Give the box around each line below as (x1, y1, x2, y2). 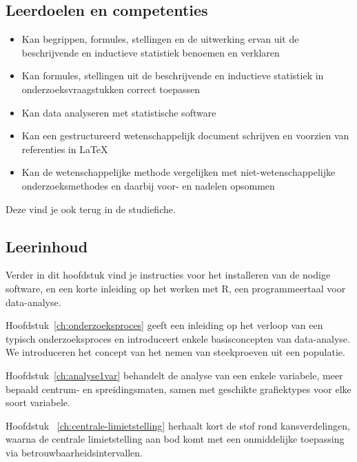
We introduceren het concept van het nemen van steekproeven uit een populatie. (6, 345, 345, 359)
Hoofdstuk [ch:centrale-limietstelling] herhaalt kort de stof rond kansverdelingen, (6, 418, 350, 432)
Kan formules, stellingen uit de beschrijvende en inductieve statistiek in (21, 68, 324, 83)
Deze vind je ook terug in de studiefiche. (6, 201, 176, 216)
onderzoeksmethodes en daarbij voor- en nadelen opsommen (21, 178, 275, 192)
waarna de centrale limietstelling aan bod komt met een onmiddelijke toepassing (6, 432, 345, 446)
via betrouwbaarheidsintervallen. (6, 445, 143, 459)
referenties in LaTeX (21, 141, 108, 156)
